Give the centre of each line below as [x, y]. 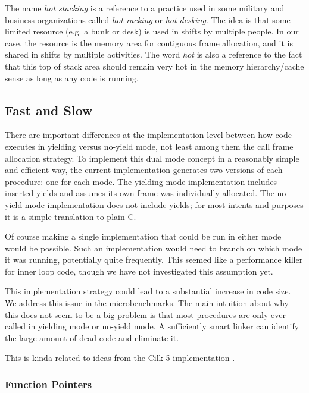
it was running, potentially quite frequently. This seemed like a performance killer [154, 260]
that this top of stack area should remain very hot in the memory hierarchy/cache [154, 66]
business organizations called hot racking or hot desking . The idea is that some [148, 19]
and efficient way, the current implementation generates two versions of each [144, 170]
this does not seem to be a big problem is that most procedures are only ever [145, 314]
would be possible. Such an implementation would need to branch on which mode [154, 248]
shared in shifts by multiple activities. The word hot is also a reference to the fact [154, 54]
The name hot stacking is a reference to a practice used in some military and [145, 8]
